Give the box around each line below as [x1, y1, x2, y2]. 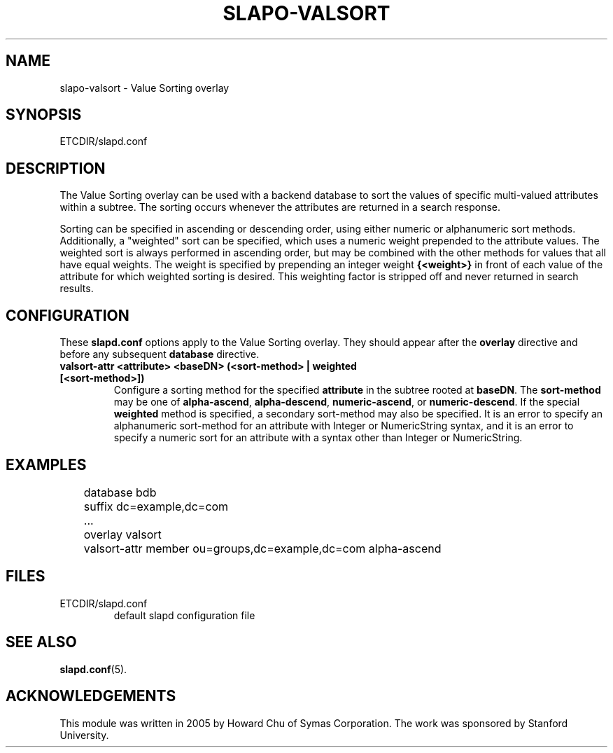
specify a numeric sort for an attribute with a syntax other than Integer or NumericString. [113, 431, 523, 444]
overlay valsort [83, 527, 162, 541]
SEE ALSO [6, 633, 77, 651]
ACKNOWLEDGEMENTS [6, 687, 176, 705]
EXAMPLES [6, 455, 87, 474]
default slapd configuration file [113, 609, 255, 621]
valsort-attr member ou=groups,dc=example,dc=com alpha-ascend [83, 541, 442, 555]
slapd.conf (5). [59, 663, 127, 675]
